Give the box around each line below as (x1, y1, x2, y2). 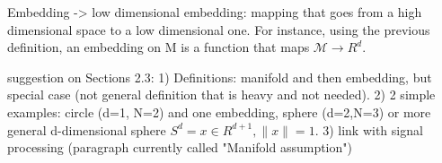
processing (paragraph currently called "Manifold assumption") (7, 138, 352, 157)
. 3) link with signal (314, 120, 423, 139)
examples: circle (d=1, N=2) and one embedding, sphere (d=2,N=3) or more (7, 102, 431, 121)
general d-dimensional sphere (7, 120, 166, 139)
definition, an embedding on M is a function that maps (7, 38, 310, 56)
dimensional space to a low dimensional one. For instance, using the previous (7, 20, 430, 39)
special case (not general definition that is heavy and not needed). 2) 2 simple (7, 85, 436, 104)
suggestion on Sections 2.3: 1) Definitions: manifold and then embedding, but (7, 67, 432, 86)
